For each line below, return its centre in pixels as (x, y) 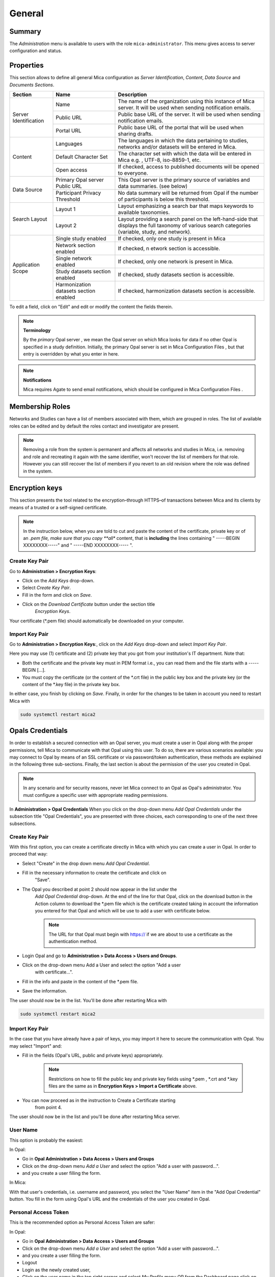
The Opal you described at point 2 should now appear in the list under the (100, 889)
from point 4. (48, 1107)
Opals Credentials (39, 731)
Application (26, 265)
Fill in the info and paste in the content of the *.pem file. (80, 981)
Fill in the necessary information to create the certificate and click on (94, 873)
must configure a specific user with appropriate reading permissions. (95, 795)
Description (132, 94)
